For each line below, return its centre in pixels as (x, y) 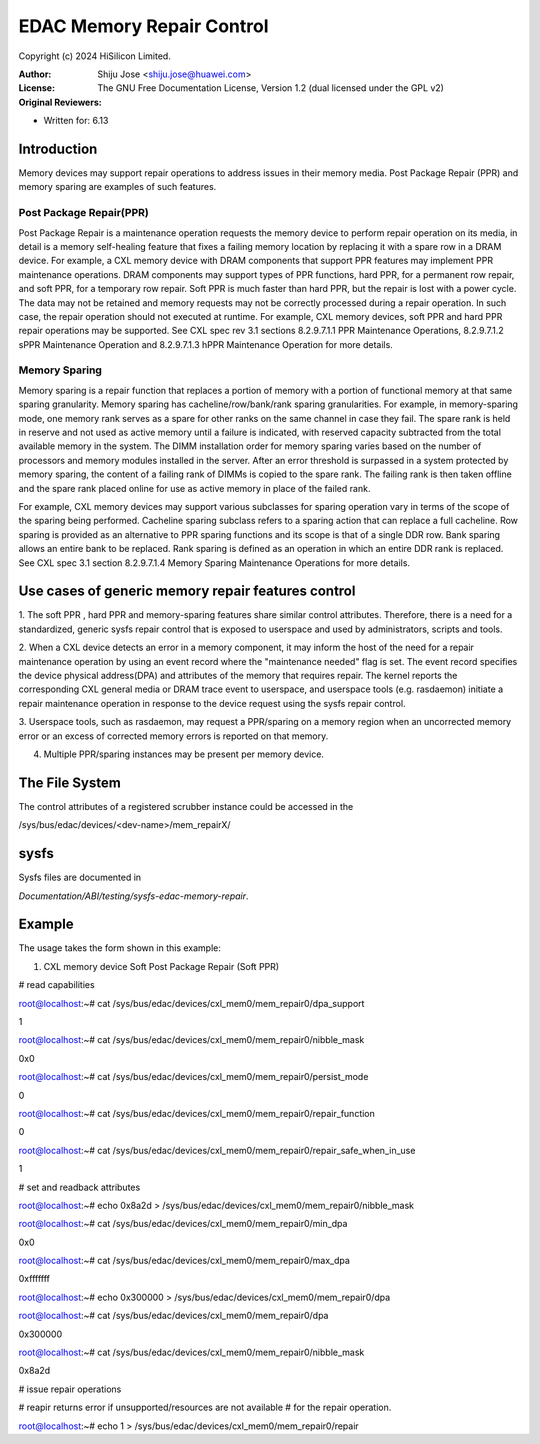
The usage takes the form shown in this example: (120, 948)
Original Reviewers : (60, 102)
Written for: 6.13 (76, 121)
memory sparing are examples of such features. (117, 187)
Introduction (58, 148)
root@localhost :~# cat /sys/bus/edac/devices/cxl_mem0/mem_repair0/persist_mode (193, 1077)
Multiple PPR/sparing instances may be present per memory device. (184, 754)
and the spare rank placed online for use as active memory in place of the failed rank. (194, 488)
